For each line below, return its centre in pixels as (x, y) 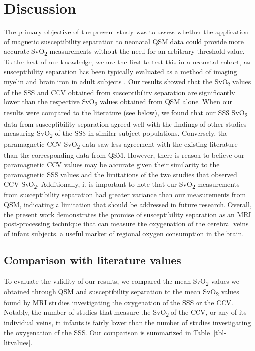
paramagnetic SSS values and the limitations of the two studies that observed (121, 174)
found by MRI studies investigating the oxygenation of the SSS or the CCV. (119, 302)
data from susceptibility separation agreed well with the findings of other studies (125, 123)
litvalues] (17, 342)
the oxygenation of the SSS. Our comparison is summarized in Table (107, 333)
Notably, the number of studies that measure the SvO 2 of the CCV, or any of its (125, 313)
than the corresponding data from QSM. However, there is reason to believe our (124, 155)
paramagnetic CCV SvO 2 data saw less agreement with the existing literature (121, 145)
